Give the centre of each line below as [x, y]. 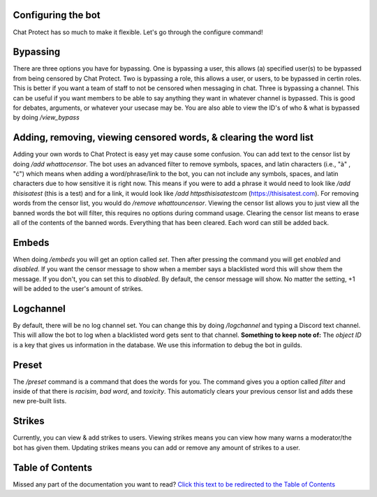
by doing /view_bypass [46, 117]
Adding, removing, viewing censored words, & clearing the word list [163, 137]
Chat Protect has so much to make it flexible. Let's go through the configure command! [138, 32]
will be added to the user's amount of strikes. [78, 289]
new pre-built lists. [40, 401]
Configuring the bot [57, 15]
